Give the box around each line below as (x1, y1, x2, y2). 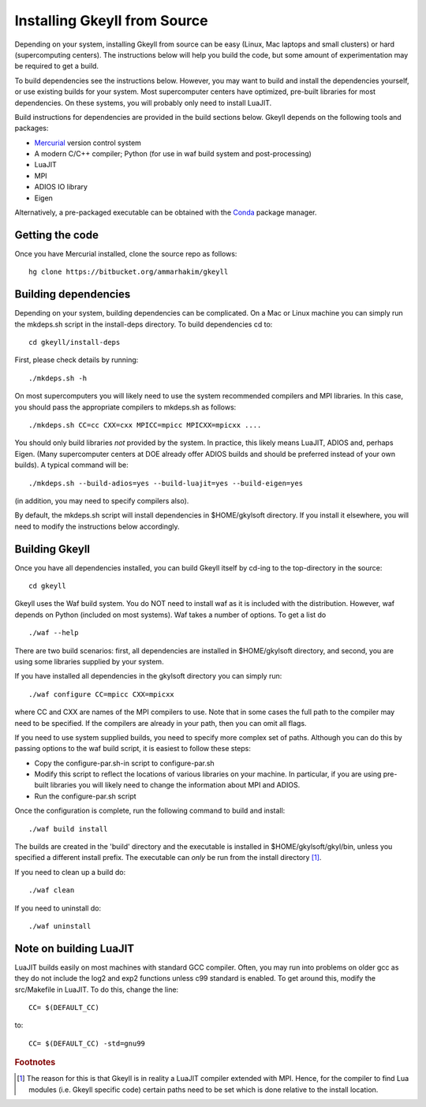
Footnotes (14, 1057, 56, 1068)
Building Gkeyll (14, 542, 91, 555)
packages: (14, 123, 49, 133)
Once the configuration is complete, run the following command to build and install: (14, 806, 286, 816)
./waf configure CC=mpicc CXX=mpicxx (28, 690, 175, 698)
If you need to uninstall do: (14, 903, 102, 913)
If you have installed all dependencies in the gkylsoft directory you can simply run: (14, 671, 282, 681)
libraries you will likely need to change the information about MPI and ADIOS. (50, 780, 301, 790)
